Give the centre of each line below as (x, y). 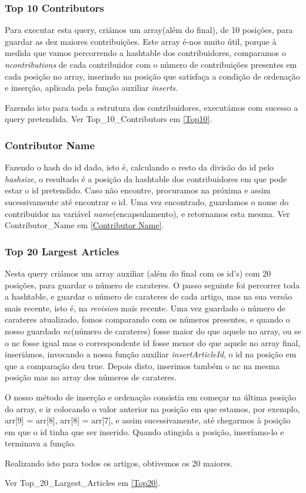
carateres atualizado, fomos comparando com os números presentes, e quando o (147, 319)
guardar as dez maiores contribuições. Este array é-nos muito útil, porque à (141, 41)
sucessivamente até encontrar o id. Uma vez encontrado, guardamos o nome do (147, 201)
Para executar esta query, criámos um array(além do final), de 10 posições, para (149, 30)
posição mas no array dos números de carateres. (91, 377)
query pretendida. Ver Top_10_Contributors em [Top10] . (109, 119)
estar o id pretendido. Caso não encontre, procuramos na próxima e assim (138, 190)
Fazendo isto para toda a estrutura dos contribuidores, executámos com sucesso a (152, 107)
